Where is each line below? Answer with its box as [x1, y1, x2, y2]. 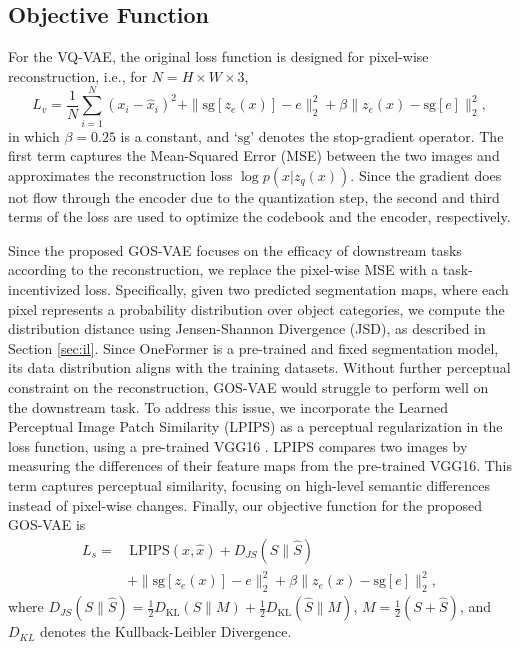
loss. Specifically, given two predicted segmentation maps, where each [84, 279, 509, 300]
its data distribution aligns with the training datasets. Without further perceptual [8, 357, 511, 378]
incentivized [8, 279, 81, 300]
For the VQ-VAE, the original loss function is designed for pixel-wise [8, 46, 429, 67]
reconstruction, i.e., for [8, 65, 148, 86]
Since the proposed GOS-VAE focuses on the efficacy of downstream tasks [8, 239, 462, 260]
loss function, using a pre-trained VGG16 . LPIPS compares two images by [8, 435, 468, 456]
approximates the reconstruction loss [8, 164, 233, 185]
